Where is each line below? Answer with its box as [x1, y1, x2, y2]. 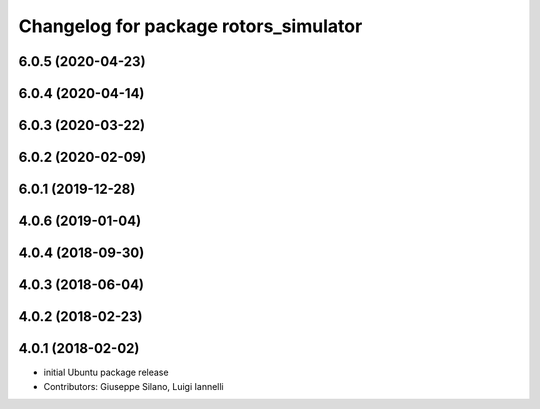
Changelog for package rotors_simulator [18, 15, 363, 37]
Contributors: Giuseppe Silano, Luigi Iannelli [43, 380, 224, 392]
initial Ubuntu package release [43, 366, 169, 379]
